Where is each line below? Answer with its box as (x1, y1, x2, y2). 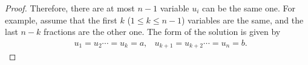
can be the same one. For (202, 2, 295, 14)
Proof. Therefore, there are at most (5, 2, 135, 14)
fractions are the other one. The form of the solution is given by (44, 25, 281, 38)
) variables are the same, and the (181, 13, 304, 26)
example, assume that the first (5, 13, 117, 26)
